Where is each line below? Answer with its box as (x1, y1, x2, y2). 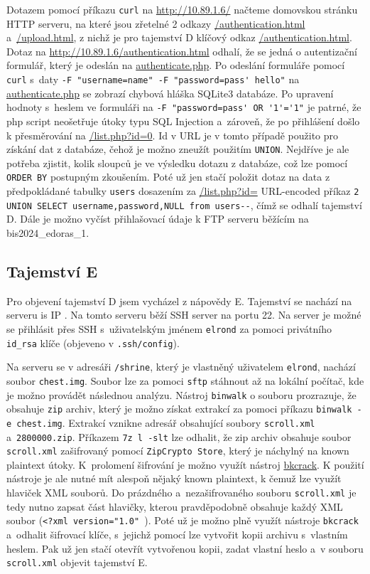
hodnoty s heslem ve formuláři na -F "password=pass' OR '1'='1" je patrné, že (6, 100, 361, 115)
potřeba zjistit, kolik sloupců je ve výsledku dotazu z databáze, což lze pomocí (6, 155, 348, 170)
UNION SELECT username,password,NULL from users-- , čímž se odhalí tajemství (6, 197, 362, 212)
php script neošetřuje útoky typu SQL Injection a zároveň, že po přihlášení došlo (6, 113, 360, 128)
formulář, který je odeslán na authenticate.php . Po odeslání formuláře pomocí (6, 58, 345, 73)
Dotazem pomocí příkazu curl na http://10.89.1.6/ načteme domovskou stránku (6, 2, 358, 16)
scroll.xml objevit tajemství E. (6, 555, 148, 570)
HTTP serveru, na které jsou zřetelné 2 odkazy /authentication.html (6, 16, 305, 31)
